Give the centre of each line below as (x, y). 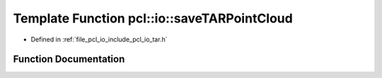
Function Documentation (69, 59)
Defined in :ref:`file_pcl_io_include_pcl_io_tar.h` (99, 39)
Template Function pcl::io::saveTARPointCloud (153, 18)
